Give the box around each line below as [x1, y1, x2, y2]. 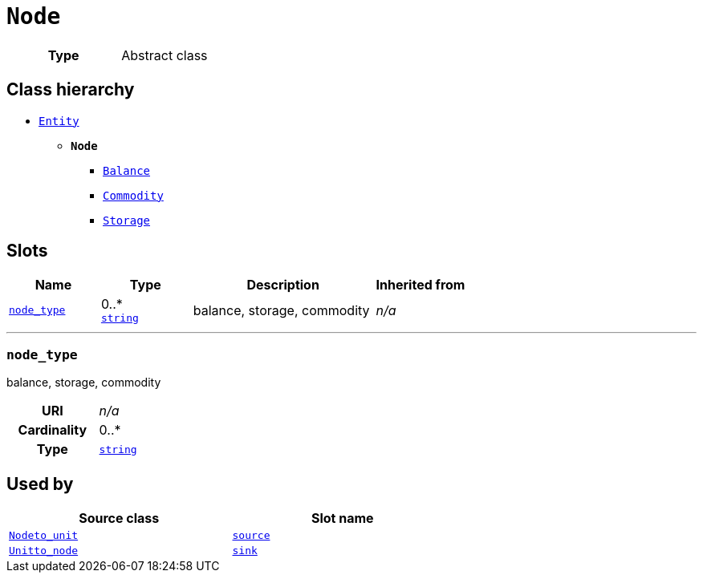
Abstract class [121, 47, 208, 63]
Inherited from [376, 277, 465, 294]
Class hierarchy [6, 79, 135, 100]
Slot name [311, 510, 374, 527]
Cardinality [18, 422, 87, 439]
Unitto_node [9, 545, 79, 557]
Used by [6, 473, 74, 494]
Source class [79, 510, 160, 527]
